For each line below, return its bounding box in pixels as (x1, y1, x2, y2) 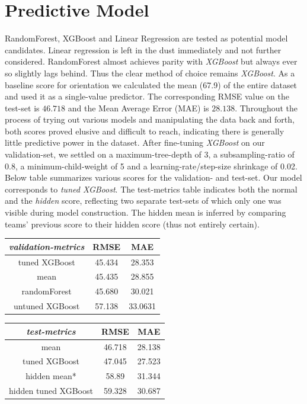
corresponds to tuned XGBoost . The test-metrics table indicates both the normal (5, 182, 298, 195)
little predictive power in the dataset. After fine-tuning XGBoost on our (5, 136, 265, 149)
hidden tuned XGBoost (9, 384, 93, 397)
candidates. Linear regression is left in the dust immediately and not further (5, 43, 282, 56)
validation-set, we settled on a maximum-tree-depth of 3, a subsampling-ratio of (5, 148, 295, 161)
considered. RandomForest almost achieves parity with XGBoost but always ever (5, 55, 298, 68)
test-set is (5, 101, 40, 114)
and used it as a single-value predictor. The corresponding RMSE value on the (5, 90, 289, 102)
